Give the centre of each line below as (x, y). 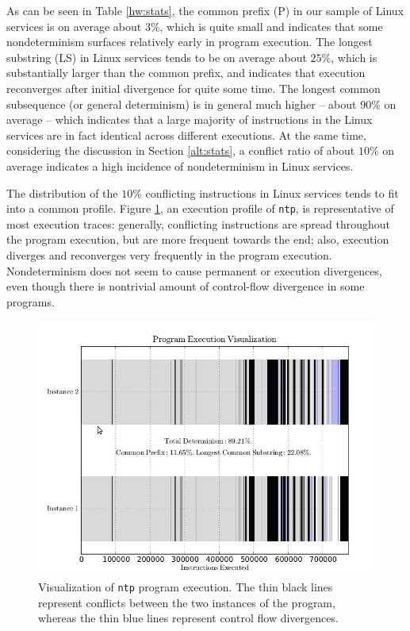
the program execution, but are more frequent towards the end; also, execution (198, 239)
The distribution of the (62, 192)
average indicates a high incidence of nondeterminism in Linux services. (180, 165)
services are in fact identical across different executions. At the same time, (186, 135)
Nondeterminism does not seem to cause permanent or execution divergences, (194, 270)
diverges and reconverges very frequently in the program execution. (169, 254)
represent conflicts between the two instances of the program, (187, 602)
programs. (31, 301)
